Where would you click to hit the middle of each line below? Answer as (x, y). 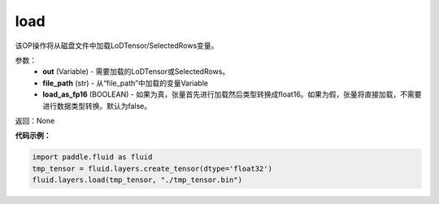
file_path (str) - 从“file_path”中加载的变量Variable (126, 83)
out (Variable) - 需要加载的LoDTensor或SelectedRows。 (136, 72)
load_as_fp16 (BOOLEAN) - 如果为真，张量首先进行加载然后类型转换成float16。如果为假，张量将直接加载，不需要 (232, 94)
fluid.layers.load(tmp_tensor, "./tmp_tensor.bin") (137, 180)
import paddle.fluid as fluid (92, 157)
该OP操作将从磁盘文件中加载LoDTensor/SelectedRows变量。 (117, 46)
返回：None (35, 120)
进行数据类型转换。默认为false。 (97, 106)
